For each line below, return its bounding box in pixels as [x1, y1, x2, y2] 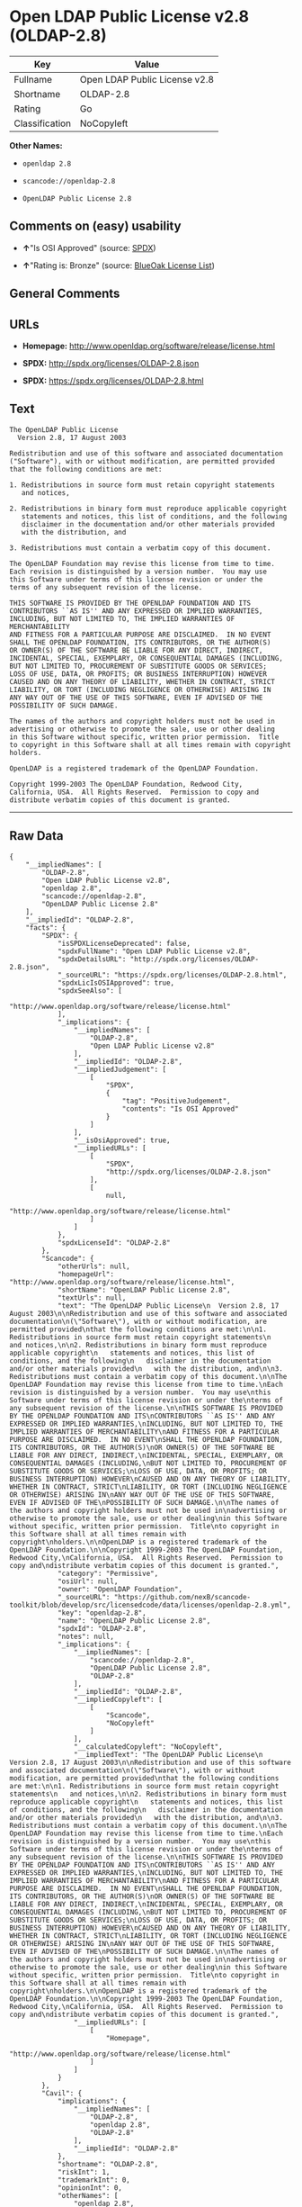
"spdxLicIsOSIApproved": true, [57, 978, 175, 987]
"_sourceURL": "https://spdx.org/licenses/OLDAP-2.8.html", [57, 970, 288, 979]
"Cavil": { [41, 2088, 83, 2098]
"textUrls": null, [57, 1293, 127, 1302]
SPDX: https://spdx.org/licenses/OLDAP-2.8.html [22, 375, 204, 386]
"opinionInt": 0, [57, 2183, 123, 2193]
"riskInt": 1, [57, 2167, 111, 2176]
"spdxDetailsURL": [57, 954, 127, 964]
